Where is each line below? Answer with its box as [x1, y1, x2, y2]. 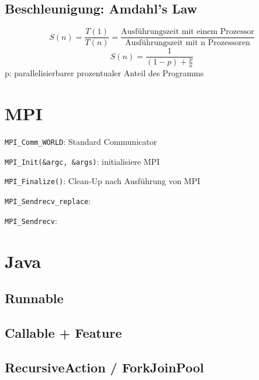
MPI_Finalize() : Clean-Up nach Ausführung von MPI [5, 175, 201, 187]
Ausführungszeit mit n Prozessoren [125, 39, 250, 48]
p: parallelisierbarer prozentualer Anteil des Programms [5, 67, 204, 79]
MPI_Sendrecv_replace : [5, 195, 91, 206]
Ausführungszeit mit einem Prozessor [121, 28, 254, 36]
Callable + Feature [5, 323, 122, 341]
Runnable [5, 289, 64, 307]
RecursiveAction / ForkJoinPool [5, 358, 204, 376]
